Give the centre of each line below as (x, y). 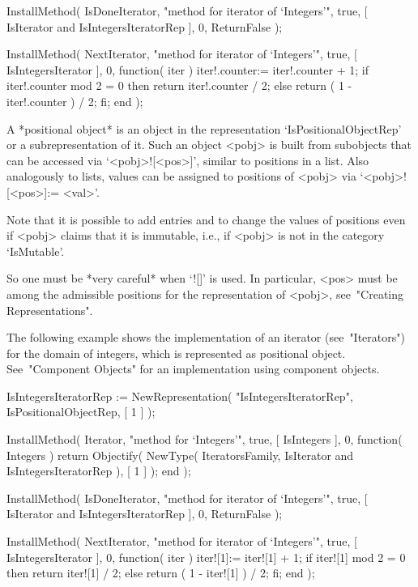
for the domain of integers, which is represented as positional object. (176, 353)
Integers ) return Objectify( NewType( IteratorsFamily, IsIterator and (180, 455)
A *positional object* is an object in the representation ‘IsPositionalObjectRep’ (204, 128)
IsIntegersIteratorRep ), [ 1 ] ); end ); (99, 471)
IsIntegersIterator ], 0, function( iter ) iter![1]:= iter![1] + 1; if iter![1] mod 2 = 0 (206, 557)
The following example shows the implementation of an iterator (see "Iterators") (206, 337)
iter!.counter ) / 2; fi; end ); (75, 101)
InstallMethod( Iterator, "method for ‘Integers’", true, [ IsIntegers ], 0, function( (205, 439)
